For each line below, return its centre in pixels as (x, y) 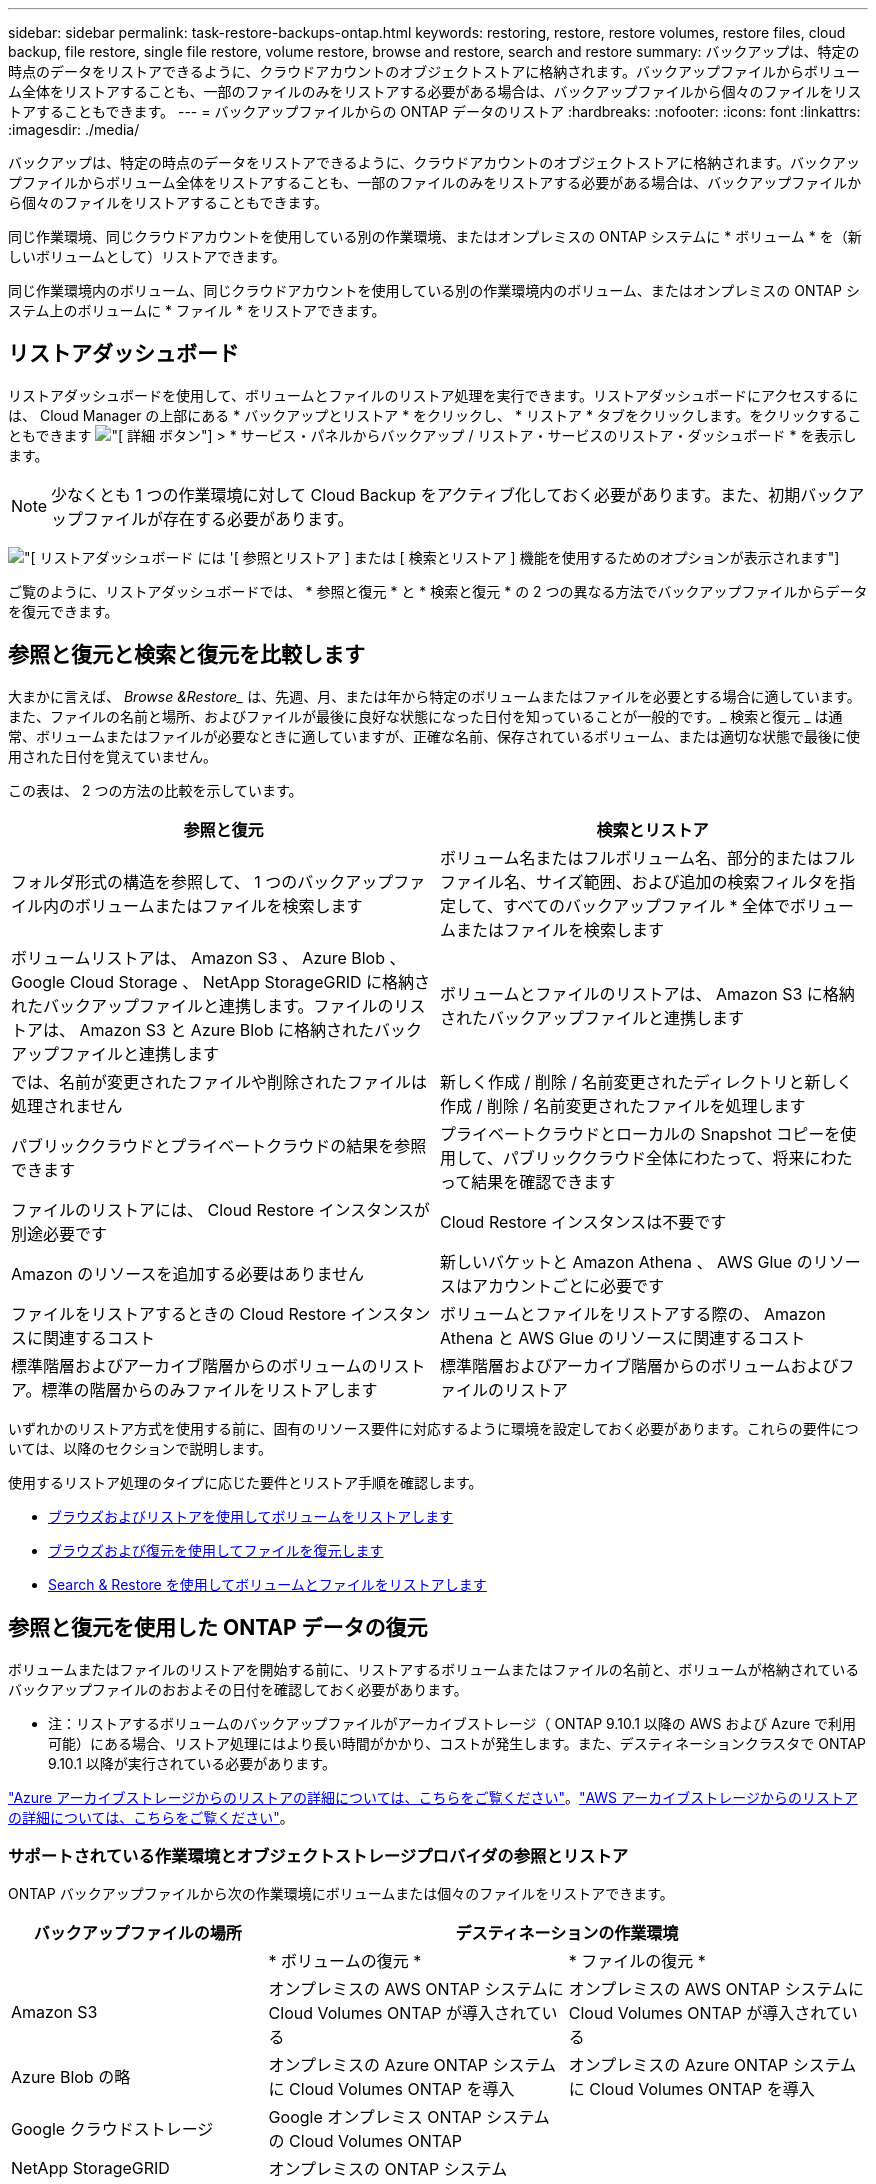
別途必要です (59, 1233)
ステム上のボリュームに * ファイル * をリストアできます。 (197, 310)
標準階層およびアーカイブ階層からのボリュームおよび (639, 1365)
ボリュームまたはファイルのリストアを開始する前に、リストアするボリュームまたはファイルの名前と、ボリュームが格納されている (434, 1669)
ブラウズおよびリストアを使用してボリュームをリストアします (251, 1516)
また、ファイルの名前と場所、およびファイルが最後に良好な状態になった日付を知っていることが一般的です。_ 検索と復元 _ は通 (425, 716)
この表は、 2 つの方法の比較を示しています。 (155, 790)
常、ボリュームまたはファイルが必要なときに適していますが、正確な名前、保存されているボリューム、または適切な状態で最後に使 (434, 736)
